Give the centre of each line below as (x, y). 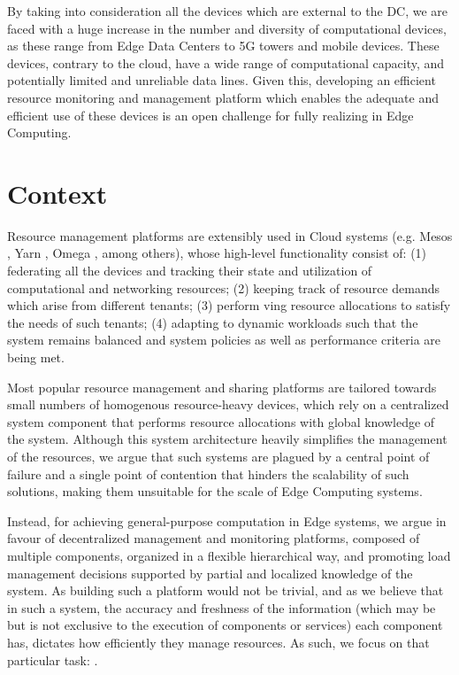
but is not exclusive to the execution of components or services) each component (225, 625)
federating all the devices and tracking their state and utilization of (190, 271)
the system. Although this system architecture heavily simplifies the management (227, 439)
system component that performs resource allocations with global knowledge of (221, 421)
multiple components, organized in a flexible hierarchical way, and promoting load (229, 555)
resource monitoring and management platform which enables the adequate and (223, 97)
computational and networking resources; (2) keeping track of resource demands (223, 287)
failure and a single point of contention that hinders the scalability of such (208, 473)
